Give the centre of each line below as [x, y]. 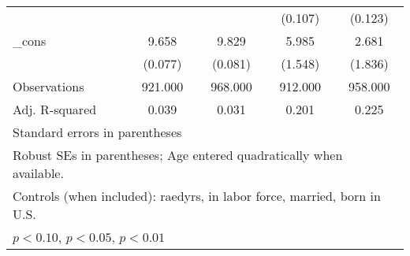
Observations [48, 86]
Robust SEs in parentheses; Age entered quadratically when [178, 155]
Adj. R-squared [55, 109]
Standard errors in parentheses [97, 132]
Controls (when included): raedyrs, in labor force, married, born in [197, 196]
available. [38, 173]
